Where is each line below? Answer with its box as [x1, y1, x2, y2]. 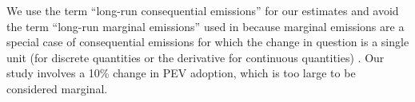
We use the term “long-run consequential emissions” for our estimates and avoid [6, 2, 399, 18]
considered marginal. [6, 80, 108, 96]
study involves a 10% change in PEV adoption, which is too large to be [6, 65, 356, 81]
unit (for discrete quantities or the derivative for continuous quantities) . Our [6, 49, 385, 65]
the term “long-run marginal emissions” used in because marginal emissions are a [6, 18, 405, 34]
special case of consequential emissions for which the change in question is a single [6, 33, 409, 50]
